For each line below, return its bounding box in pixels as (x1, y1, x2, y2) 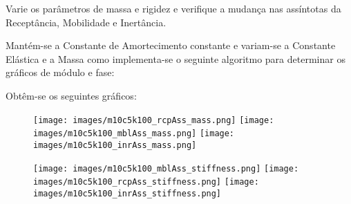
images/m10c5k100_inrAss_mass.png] (33, 140, 197, 150)
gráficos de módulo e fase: (6, 65, 115, 80)
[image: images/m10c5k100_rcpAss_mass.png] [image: (33, 115, 274, 125)
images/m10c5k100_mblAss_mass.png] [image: (33, 129, 235, 139)
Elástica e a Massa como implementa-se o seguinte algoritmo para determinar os (6, 51, 345, 66)
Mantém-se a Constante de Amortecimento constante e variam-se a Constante (6, 38, 336, 53)
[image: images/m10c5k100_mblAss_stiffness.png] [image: (33, 163, 299, 174)
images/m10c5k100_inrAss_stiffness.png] (33, 188, 222, 198)
